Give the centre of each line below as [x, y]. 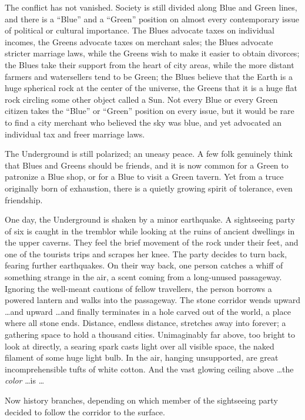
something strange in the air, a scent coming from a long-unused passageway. [143, 277]
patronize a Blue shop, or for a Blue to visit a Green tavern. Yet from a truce [144, 177]
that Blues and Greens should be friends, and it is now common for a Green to [147, 165]
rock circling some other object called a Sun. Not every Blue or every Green [141, 99]
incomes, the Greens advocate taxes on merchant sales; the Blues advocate [139, 41]
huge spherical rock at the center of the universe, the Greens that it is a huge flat [151, 88]
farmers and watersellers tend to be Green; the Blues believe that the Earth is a [149, 76]
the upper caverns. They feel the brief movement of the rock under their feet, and [152, 242]
